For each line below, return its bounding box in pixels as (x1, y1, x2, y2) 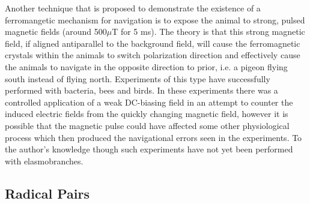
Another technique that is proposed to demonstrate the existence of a (5, 2, 261, 14)
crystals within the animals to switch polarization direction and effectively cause (5, 49, 300, 61)
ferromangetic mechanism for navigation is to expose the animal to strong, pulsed (5, 13, 305, 26)
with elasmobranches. (5, 154, 84, 167)
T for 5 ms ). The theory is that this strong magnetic (112, 25, 305, 38)
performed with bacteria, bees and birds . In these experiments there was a (5, 84, 278, 97)
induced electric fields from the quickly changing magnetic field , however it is (5, 107, 288, 120)
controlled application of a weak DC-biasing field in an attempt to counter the (5, 95, 293, 108)
